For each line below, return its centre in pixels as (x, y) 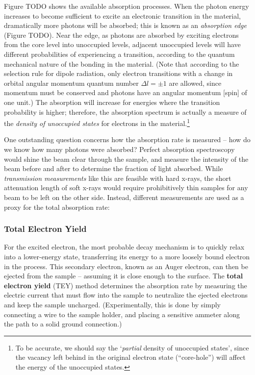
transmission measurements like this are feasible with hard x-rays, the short (118, 178)
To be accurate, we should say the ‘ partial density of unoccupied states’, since (132, 347)
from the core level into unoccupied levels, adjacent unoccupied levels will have (122, 44)
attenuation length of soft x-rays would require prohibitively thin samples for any (126, 187)
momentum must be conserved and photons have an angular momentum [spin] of (126, 92)
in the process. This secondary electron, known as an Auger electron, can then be (126, 266)
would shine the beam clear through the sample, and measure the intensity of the (126, 159)
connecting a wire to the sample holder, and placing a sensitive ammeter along (122, 314)
